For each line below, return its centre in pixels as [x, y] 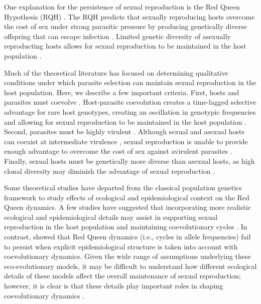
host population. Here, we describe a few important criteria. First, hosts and [122, 92]
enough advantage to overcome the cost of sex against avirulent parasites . [118, 151]
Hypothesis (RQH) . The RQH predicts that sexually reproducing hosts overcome [129, 16]
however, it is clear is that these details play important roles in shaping [114, 286]
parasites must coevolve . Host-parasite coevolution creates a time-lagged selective [130, 102]
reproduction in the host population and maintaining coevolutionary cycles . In [126, 227]
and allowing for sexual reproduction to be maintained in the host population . [125, 121]
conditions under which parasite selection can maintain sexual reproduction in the [130, 82]
